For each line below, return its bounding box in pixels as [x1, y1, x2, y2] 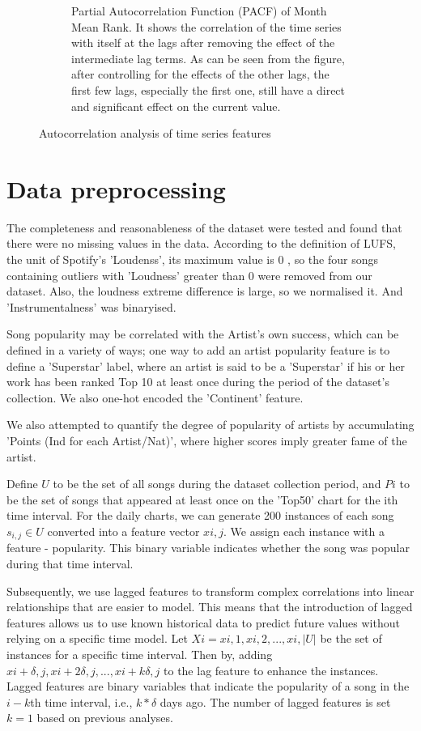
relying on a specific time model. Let [6, 630, 188, 647]
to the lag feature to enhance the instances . [164, 661, 379, 678]
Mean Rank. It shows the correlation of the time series [71, 18, 342, 35]
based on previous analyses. [36, 709, 173, 726]
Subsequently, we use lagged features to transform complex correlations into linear [6, 582, 415, 599]
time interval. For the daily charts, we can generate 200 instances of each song [6, 507, 394, 524]
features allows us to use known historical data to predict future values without [6, 614, 400, 631]
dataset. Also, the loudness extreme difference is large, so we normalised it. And [6, 283, 403, 300]
